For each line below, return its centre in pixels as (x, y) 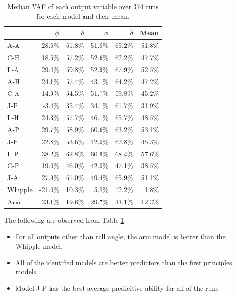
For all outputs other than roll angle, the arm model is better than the (120, 236)
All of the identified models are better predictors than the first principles (124, 262)
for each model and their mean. (83, 16)
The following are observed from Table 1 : (65, 220)
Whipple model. (39, 246)
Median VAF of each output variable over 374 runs (83, 6)
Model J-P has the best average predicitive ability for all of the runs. (118, 288)
